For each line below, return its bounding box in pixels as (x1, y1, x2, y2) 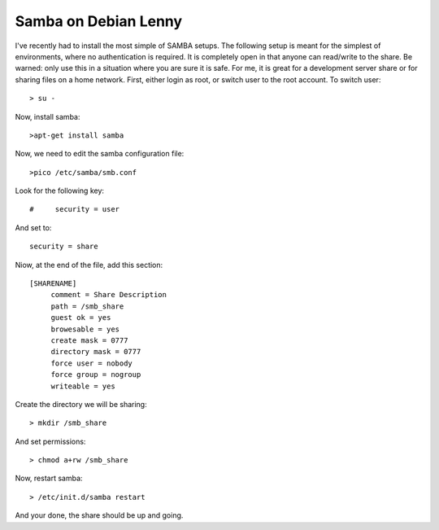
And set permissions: (15, 436, 86, 446)
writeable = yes (50, 381, 115, 391)
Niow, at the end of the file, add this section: (15, 260, 163, 269)
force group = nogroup (50, 370, 141, 379)
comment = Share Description (50, 290, 167, 300)
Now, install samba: (15, 112, 80, 121)
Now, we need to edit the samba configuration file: (15, 149, 185, 159)
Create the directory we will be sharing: (15, 399, 147, 409)
